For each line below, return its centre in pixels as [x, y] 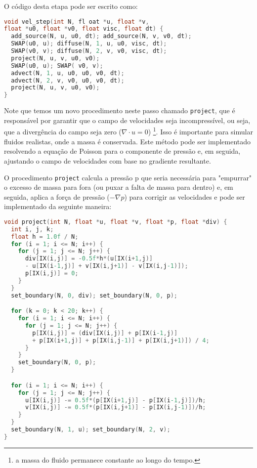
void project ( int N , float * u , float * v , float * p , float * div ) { [116, 222]
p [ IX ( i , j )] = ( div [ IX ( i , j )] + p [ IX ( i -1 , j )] [105, 333]
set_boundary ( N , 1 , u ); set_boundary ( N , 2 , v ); [91, 429]
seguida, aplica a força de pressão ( [57, 196]
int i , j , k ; [32, 229]
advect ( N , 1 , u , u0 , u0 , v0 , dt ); [68, 73]
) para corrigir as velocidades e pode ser [185, 196]
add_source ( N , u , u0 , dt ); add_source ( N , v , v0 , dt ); [101, 36]
